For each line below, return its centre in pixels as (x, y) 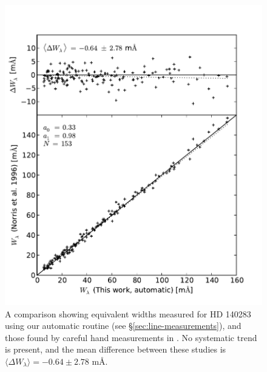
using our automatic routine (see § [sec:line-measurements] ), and (123, 326)
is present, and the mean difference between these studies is (116, 349)
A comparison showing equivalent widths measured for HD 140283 (128, 313)
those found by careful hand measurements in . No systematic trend (131, 337)
